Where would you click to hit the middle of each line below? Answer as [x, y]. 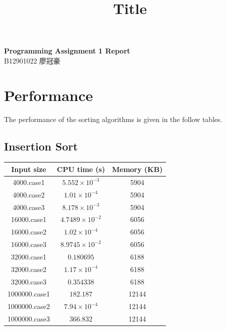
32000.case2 [29, 269]
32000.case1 [29, 256]
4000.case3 [29, 207]
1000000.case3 [29, 319]
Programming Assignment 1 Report [67, 51]
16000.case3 [29, 244]
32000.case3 [29, 281]
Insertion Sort [41, 146]
